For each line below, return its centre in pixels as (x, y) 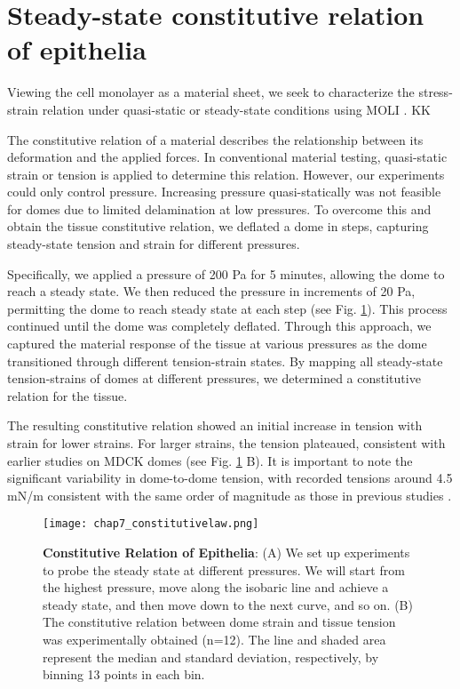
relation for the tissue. (67, 395)
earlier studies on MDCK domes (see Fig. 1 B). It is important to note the (210, 460)
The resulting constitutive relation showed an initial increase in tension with (215, 425)
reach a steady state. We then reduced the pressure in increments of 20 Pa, (211, 291)
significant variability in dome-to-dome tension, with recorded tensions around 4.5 (230, 478)
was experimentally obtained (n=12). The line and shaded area (214, 639)
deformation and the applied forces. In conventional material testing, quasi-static (227, 157)
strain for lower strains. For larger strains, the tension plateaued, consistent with (226, 443)
